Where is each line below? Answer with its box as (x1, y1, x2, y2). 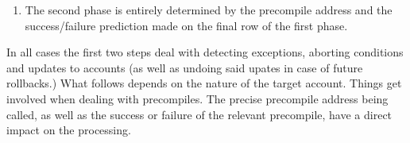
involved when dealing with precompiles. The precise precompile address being (6, 90, 389, 106)
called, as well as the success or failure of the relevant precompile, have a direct (6, 106, 393, 122)
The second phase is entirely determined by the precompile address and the (25, 2, 393, 17)
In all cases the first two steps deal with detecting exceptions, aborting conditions (6, 44, 404, 60)
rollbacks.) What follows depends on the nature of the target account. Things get (6, 75, 402, 91)
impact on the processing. (6, 122, 131, 138)
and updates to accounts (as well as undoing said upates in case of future (6, 59, 363, 75)
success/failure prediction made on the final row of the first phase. (25, 17, 348, 33)
